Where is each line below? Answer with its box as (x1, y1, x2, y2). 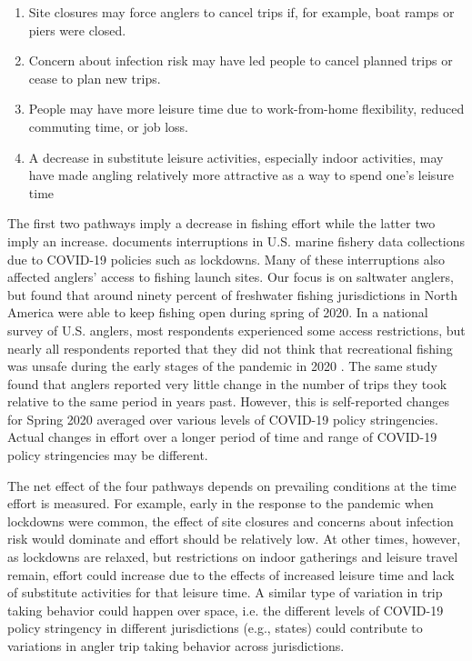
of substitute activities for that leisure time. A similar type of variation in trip (7, 583, 443, 602)
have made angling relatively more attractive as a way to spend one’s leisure (28, 165, 454, 185)
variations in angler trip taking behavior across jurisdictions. (7, 636, 345, 655)
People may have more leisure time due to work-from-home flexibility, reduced (28, 99, 465, 118)
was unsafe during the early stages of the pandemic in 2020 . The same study (7, 356, 438, 376)
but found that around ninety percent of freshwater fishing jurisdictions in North (7, 285, 457, 304)
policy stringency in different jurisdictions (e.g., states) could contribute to (7, 618, 423, 637)
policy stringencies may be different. (7, 446, 208, 465)
